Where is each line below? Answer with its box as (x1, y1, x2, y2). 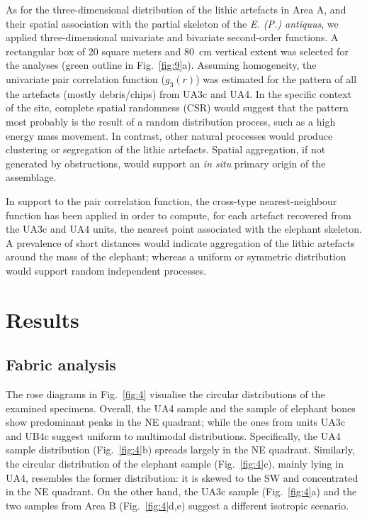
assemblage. (6, 170, 57, 184)
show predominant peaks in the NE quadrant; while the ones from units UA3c (6, 414, 345, 429)
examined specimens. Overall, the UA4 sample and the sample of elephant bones (6, 400, 356, 415)
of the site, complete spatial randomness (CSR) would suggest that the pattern (6, 100, 349, 115)
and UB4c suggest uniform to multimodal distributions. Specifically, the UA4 (6, 428, 341, 443)
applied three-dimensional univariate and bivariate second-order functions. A (6, 30, 339, 45)
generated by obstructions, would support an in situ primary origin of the (6, 155, 326, 170)
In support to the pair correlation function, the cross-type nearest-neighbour (6, 193, 337, 208)
